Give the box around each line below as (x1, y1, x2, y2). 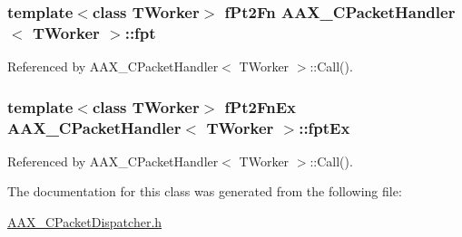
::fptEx (299, 116, 350, 138)
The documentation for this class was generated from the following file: (7, 182, 402, 201)
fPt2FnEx (224, 95, 296, 118)
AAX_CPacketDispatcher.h (7, 213, 162, 232)
